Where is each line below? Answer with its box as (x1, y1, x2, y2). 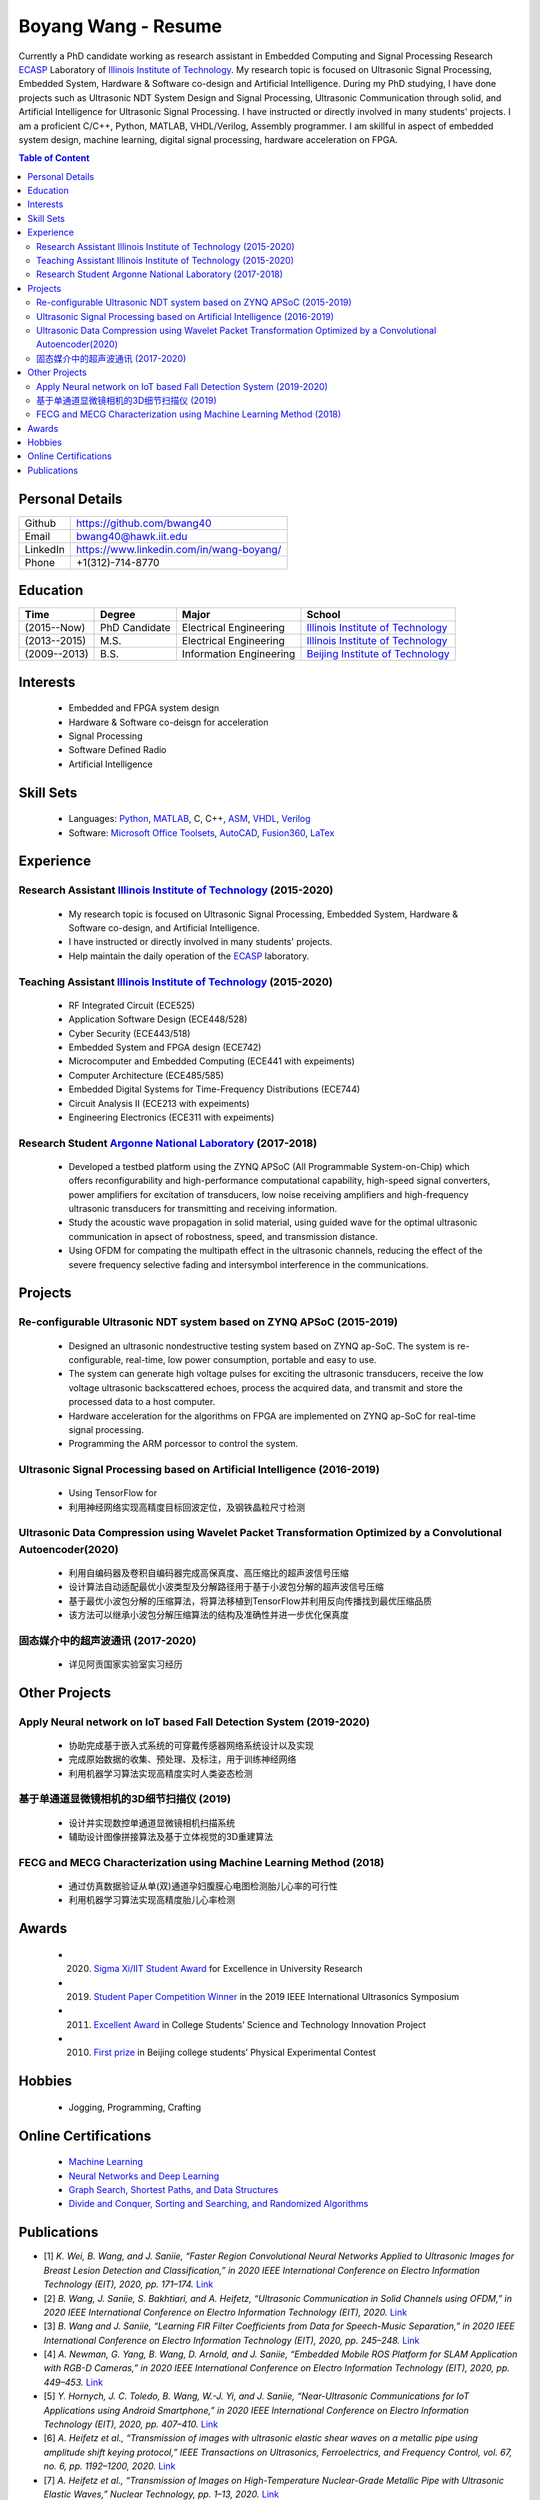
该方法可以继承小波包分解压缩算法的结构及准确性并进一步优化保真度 (68, 1608, 349, 1620)
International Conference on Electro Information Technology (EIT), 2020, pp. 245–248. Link (43, 2334, 420, 2346)
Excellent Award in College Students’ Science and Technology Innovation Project (93, 2018, 427, 2030)
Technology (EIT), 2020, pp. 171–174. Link (43, 2278, 214, 2290)
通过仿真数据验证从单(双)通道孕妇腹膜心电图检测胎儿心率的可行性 (68, 1880, 339, 1892)
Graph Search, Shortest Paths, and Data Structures (68, 2184, 279, 2196)
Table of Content (18, 152, 90, 164)
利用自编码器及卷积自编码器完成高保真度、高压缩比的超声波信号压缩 (68, 1566, 349, 1579)
